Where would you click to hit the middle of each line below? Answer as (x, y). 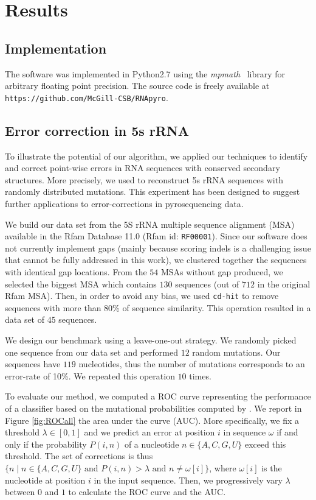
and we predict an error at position (149, 432)
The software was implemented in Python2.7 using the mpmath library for (145, 73)
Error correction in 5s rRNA (97, 130)
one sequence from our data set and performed (91, 352)
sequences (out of (207, 283)
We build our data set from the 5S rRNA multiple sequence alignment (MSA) (150, 224)
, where (223, 468)
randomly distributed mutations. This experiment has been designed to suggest (153, 192)
